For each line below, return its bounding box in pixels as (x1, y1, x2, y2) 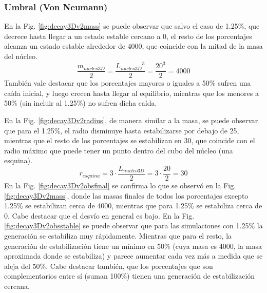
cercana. (4, 280, 30, 291)
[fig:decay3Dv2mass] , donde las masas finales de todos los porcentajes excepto (4, 190, 249, 201)
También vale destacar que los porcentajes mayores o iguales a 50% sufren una (4, 77, 251, 88)
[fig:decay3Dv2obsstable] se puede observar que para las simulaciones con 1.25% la (4, 220, 263, 231)
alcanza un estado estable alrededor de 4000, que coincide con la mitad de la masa (4, 41, 263, 51)
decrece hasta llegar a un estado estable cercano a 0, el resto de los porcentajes (4, 30, 252, 41)
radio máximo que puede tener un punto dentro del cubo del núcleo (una (4, 145, 233, 155)
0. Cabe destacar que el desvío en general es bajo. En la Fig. (4, 210, 195, 221)
